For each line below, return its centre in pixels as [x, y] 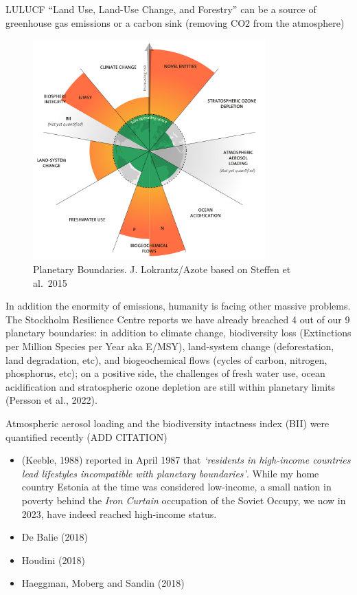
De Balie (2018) [55, 537]
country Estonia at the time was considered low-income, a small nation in [176, 487]
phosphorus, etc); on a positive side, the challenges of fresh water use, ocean [165, 373]
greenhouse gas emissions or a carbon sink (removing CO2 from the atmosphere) [175, 22]
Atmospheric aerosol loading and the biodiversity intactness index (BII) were [168, 423]
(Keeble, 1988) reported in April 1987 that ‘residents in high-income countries [186, 460]
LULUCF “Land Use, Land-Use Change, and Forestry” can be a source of [161, 9]
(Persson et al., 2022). [51, 400]
